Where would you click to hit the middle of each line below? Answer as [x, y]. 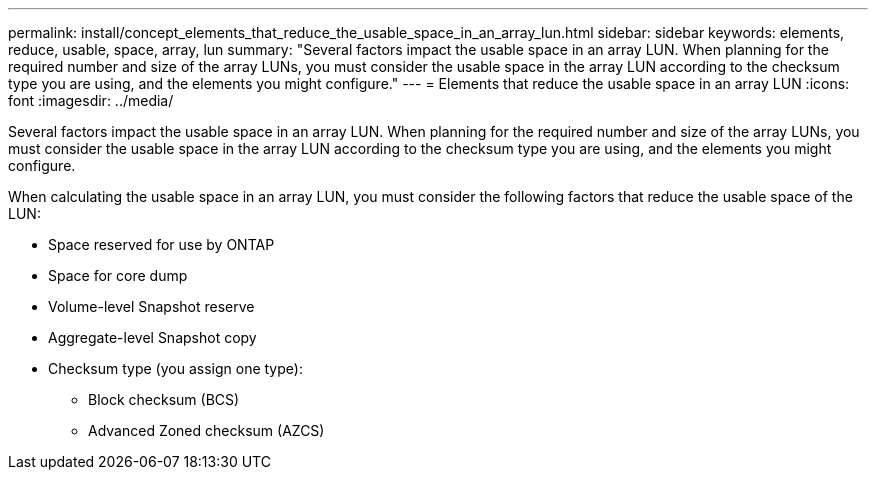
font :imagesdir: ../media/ [91, 100]
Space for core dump [118, 275]
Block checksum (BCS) [164, 399]
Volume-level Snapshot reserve [151, 306]
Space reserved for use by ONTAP [161, 244]
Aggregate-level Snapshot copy [152, 337]
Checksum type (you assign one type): [175, 368]
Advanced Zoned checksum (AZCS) [206, 430]
